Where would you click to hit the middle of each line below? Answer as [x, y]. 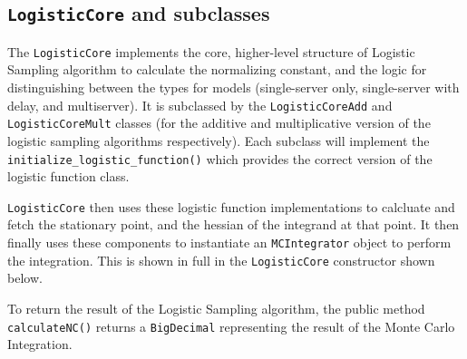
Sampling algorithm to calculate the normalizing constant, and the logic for [217, 69]
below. [25, 278]
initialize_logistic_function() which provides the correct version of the [220, 158]
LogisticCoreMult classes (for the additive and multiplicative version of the [219, 123]
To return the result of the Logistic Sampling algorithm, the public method [216, 308]
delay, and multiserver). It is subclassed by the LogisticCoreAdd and [200, 105]
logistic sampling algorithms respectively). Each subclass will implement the [219, 140]
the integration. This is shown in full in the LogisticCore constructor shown [221, 260]
